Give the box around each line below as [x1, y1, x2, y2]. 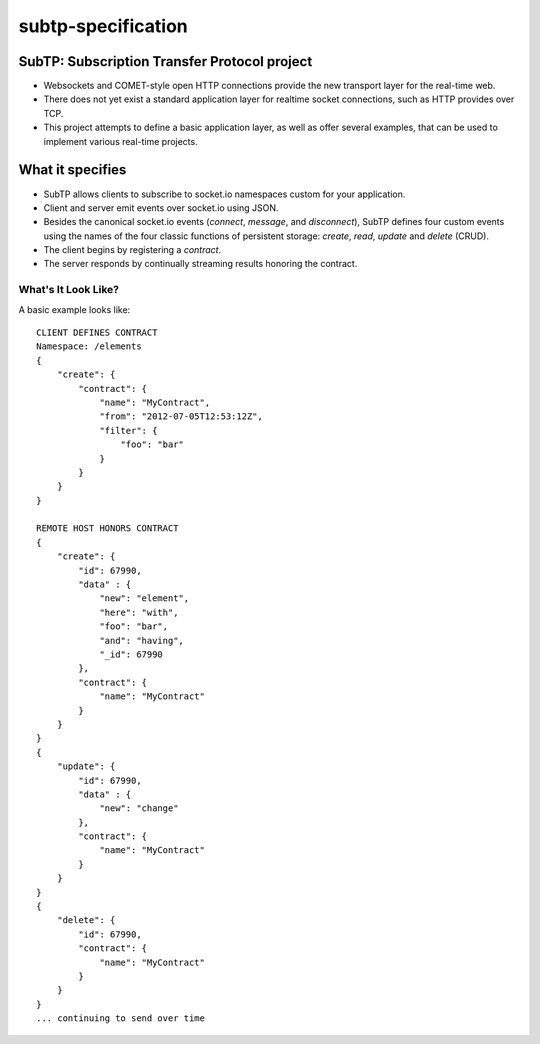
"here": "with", [99, 606, 179, 618]
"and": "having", [99, 635, 185, 646]
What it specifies [18, 161, 127, 179]
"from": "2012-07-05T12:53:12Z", [99, 411, 264, 422]
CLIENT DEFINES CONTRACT [36, 327, 158, 339]
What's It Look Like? [18, 283, 120, 297]
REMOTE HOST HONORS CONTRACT [36, 523, 179, 534]
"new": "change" [99, 803, 179, 814]
